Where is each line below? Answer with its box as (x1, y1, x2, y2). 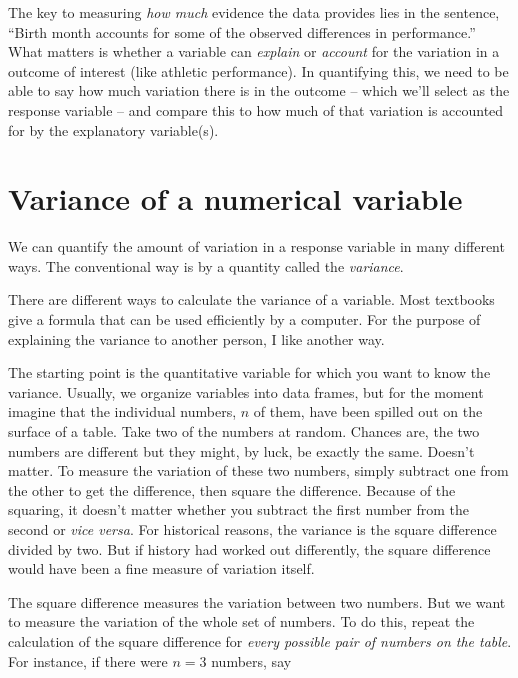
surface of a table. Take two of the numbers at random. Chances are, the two (8, 421, 480, 442)
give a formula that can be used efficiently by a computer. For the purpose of (8, 309, 481, 330)
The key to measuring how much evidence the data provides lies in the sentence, (8, 2, 500, 22)
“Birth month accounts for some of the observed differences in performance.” (8, 21, 476, 42)
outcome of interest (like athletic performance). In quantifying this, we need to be (8, 60, 509, 81)
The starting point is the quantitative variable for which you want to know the (8, 362, 491, 383)
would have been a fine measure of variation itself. (8, 558, 315, 579)
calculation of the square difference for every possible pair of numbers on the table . (8, 630, 512, 651)
